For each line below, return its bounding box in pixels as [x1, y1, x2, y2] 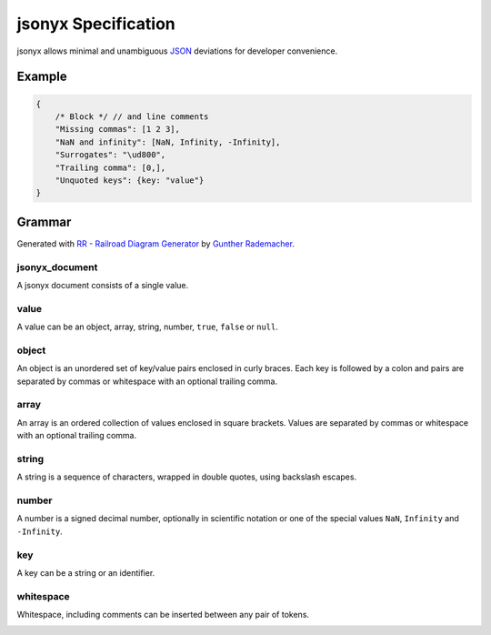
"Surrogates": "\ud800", [55, 150, 166, 160]
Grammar [16, 214, 72, 229]
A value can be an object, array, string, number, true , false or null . [16, 321, 279, 332]
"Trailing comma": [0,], [55, 162, 166, 173]
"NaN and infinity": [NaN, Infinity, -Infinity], [55, 136, 281, 147]
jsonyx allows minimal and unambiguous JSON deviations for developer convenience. [16, 45, 338, 56]
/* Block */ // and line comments [55, 111, 209, 122]
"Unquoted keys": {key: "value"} [55, 175, 205, 186]
